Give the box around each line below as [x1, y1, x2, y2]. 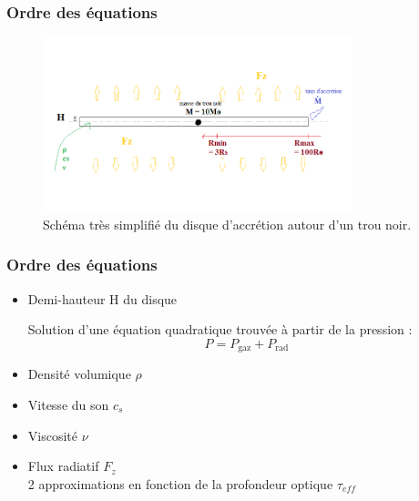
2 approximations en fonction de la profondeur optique [27, 474, 333, 493]
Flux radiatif [27, 456, 99, 475]
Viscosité [27, 425, 77, 445]
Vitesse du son [27, 394, 109, 414]
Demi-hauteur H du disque [27, 289, 178, 308]
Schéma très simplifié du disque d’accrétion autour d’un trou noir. [43, 214, 412, 233]
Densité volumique [27, 364, 131, 383]
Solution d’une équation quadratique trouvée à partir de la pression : [27, 320, 413, 339]
